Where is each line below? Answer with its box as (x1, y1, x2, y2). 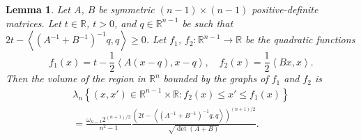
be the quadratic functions (245, 32, 355, 47)
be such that (182, 15, 233, 30)
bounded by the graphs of (163, 71, 268, 86)
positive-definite (252, 2, 318, 16)
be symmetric (98, 2, 155, 16)
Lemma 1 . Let (6, 2, 70, 16)
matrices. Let (6, 15, 61, 30)
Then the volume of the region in (6, 71, 146, 86)
